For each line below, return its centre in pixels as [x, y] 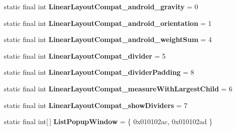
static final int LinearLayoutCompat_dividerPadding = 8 [99, 72]
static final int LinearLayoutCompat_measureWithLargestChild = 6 [118, 88]
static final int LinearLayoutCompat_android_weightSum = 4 [108, 39]
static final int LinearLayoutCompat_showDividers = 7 [96, 105]
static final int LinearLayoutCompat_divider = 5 [85, 55]
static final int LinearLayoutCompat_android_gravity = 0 [101, 6]
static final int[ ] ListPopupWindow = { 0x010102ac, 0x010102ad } [108, 121]
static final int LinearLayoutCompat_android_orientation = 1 [108, 23]
